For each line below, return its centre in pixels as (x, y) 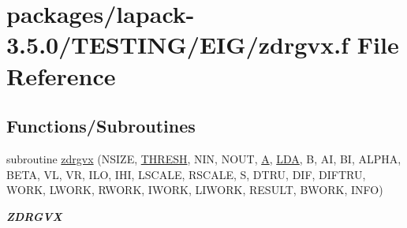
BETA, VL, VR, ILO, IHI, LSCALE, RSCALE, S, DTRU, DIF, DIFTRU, (186, 174)
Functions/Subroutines (101, 126)
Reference (61, 75)
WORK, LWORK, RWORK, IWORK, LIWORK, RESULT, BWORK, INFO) (195, 190)
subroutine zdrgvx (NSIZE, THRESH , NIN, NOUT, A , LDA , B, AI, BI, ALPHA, (204, 158)
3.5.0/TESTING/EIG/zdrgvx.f (178, 45)
